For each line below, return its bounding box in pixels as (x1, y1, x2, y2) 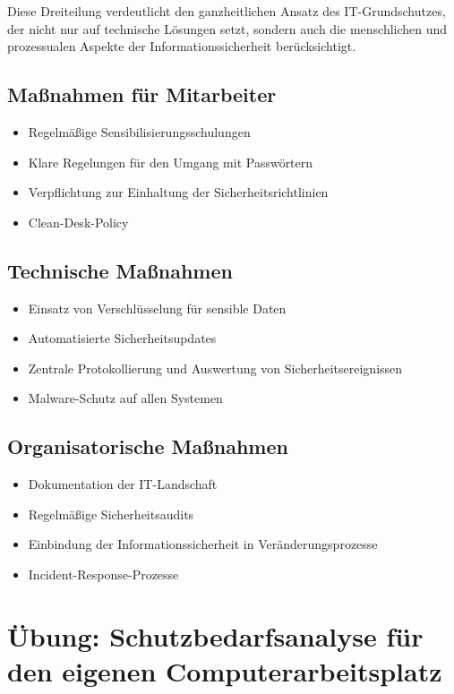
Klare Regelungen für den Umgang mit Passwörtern (28, 152, 313, 171)
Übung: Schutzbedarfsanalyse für (7, 617, 424, 654)
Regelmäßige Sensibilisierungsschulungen (28, 122, 251, 141)
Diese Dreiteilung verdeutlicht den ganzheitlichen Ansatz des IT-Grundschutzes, (7, 2, 446, 20)
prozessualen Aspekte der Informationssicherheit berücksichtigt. (7, 37, 356, 56)
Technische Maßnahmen (7, 256, 233, 284)
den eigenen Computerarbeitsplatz (7, 652, 442, 689)
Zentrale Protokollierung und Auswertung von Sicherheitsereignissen (28, 358, 403, 377)
